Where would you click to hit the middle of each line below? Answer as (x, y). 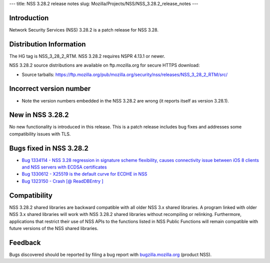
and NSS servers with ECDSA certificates (64, 167)
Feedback (25, 242)
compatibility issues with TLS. (40, 134)
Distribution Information (47, 44)
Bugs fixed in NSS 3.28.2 (49, 148)
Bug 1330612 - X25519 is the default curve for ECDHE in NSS (84, 174)
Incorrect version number (50, 89)
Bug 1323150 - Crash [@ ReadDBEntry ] (62, 181)
